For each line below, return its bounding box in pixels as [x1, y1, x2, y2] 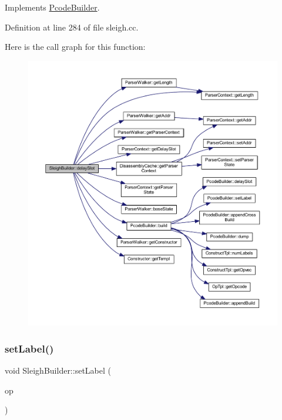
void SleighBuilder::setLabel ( [5, 364, 111, 376]
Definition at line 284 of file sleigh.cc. [5, 21, 139, 33]
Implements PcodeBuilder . [5, 1, 100, 13]
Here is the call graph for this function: [5, 40, 146, 53]
